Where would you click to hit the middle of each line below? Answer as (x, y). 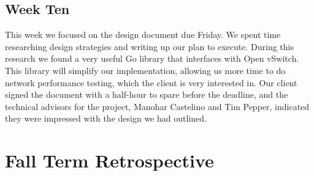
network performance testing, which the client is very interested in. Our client (151, 82)
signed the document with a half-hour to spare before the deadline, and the (147, 94)
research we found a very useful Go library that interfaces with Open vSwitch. (152, 58)
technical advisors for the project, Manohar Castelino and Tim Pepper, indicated (157, 106)
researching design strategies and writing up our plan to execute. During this (150, 46)
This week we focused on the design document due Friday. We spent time (143, 35)
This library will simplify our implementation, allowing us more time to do (145, 70)
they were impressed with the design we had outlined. (106, 118)
